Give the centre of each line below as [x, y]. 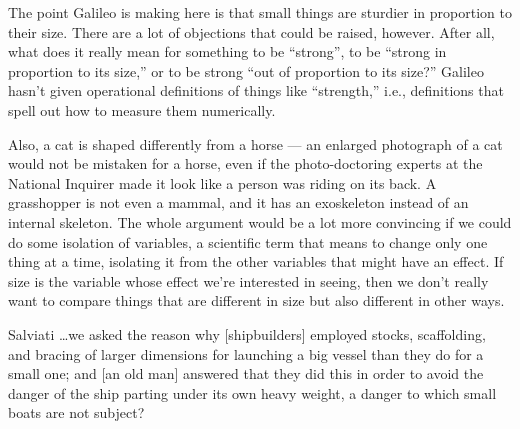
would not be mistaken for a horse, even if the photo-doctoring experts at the [245, 163]
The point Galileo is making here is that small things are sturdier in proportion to [260, 12]
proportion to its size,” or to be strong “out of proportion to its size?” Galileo [246, 70]
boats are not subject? [76, 412]
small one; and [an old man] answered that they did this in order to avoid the [246, 373]
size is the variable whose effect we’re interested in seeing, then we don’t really [248, 280]
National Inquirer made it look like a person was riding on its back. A [222, 182]
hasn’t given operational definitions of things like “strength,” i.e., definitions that [256, 90]
